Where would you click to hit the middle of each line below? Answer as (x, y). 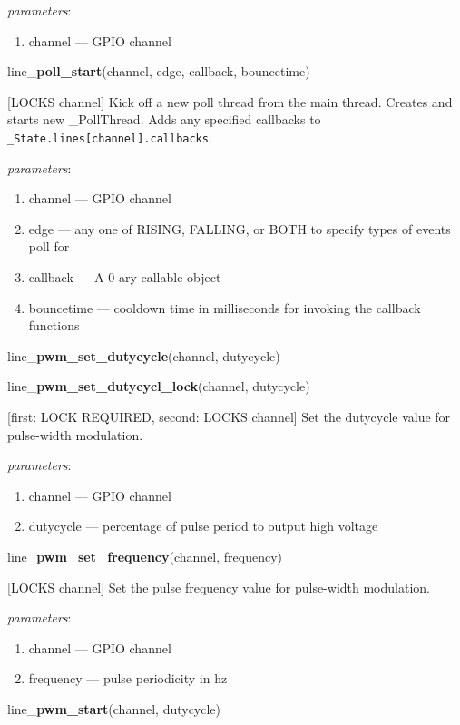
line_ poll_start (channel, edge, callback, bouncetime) (159, 71)
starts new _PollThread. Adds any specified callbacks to (164, 119)
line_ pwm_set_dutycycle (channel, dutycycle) (144, 355)
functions (54, 325)
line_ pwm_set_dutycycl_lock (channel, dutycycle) (159, 386)
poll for (49, 246)
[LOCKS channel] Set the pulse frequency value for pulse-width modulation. (219, 587)
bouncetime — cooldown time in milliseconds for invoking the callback (225, 307)
